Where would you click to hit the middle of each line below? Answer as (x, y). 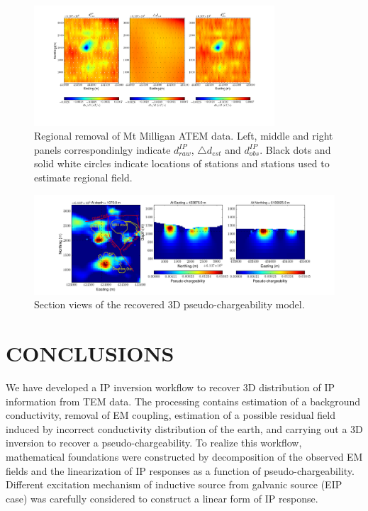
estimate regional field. (83, 177)
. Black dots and (295, 149)
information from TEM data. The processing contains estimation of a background (183, 401)
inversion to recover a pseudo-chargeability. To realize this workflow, (154, 443)
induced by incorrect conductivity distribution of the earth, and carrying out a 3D (184, 428)
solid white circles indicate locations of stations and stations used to (182, 163)
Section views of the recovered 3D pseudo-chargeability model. (169, 304)
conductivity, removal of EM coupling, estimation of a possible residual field (171, 415)
